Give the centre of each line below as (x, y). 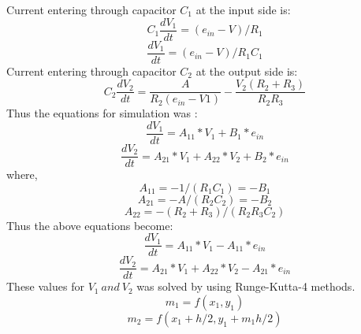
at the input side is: (243, 9)
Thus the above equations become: (90, 225)
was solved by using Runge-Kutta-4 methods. (246, 286)
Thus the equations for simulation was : (102, 113)
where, (22, 174)
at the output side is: (247, 71)
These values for (45, 286)
